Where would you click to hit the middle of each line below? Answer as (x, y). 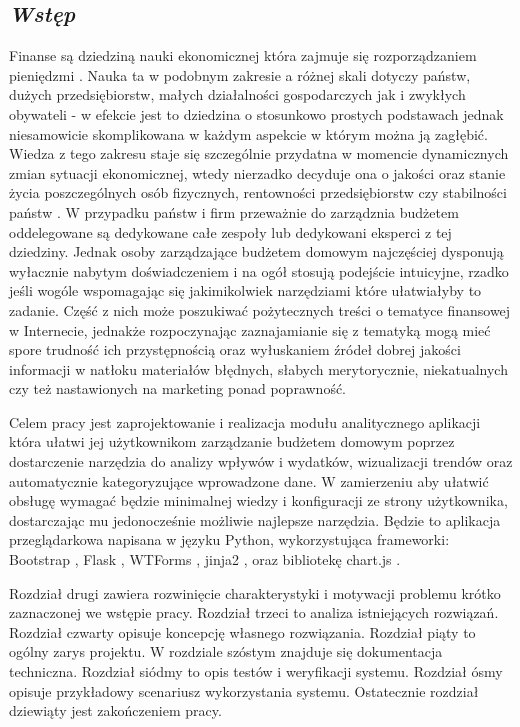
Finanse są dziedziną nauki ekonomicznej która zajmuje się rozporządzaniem (243, 55)
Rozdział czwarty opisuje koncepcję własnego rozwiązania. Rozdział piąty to (242, 631)
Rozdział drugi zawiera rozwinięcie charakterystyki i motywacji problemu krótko (255, 592)
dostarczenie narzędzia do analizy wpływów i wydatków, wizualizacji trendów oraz (261, 461)
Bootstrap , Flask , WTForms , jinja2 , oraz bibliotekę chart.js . (205, 559)
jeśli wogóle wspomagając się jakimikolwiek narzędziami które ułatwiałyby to (245, 290)
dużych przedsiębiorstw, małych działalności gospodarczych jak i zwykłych (237, 94)
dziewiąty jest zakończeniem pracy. (115, 710)
